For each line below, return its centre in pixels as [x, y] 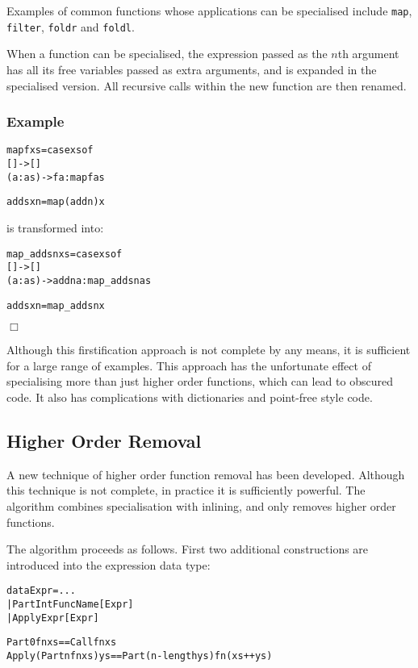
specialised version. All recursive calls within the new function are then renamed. [207, 85]
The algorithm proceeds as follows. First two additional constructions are [188, 549]
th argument [368, 54]
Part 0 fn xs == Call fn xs [62, 643]
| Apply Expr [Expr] [53, 618]
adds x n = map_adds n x [56, 305]
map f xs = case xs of [50, 150]
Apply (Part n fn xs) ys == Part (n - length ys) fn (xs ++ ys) [140, 655]
